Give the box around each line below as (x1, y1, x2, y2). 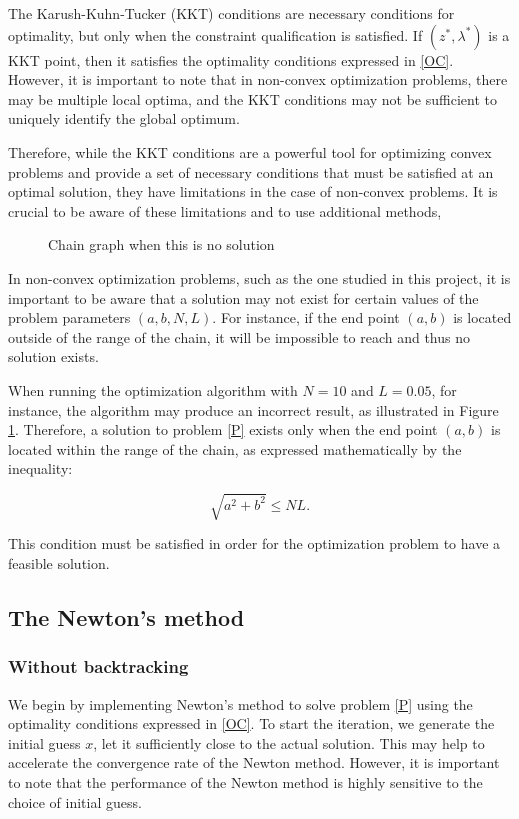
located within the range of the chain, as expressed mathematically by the (8, 438, 462, 459)
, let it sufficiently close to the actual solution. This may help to (93, 732, 485, 753)
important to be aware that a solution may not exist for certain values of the (8, 287, 479, 308)
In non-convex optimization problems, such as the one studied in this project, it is (8, 267, 511, 288)
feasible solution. (8, 553, 110, 574)
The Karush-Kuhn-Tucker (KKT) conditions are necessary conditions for (8, 3, 455, 23)
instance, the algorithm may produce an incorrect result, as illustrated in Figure (8, 399, 499, 420)
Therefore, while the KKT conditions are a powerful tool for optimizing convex (8, 141, 492, 162)
